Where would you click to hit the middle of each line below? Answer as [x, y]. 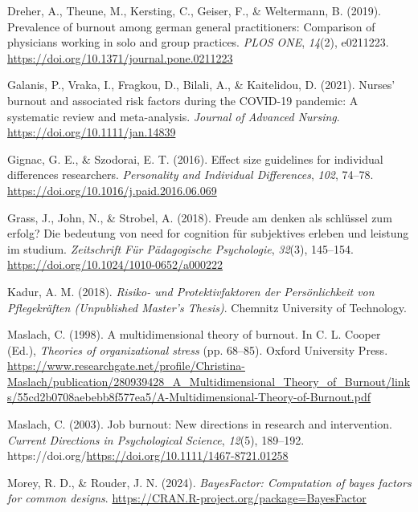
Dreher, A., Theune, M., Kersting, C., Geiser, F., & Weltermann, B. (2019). [194, 10]
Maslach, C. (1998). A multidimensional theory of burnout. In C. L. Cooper [194, 334]
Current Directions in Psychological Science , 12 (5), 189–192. [156, 439]
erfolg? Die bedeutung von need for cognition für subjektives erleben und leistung [208, 233]
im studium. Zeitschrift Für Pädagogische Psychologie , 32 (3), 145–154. [180, 248]
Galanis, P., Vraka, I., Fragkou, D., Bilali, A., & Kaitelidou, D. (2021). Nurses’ [201, 85]
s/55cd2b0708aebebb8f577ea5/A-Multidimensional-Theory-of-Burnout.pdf [189, 397]
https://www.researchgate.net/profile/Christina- [126, 366]
